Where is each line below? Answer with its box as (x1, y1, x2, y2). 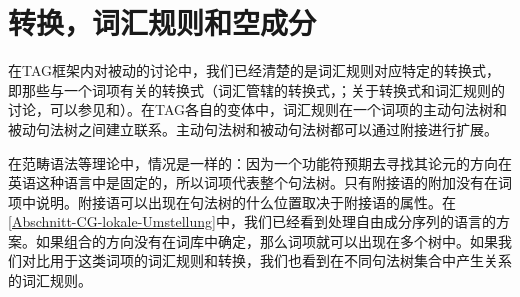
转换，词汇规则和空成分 (8, 2, 317, 43)
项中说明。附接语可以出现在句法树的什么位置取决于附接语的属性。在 (8, 191, 456, 212)
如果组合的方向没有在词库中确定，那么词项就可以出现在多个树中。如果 (35, 230, 498, 251)
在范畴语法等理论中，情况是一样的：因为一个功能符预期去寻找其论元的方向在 (8, 152, 512, 173)
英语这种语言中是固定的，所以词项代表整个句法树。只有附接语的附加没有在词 (8, 172, 512, 193)
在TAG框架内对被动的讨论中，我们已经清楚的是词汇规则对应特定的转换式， (8, 60, 501, 81)
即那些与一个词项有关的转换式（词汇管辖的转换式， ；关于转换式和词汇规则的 (8, 79, 505, 100)
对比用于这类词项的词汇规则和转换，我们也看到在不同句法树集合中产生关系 (21, 250, 512, 271)
